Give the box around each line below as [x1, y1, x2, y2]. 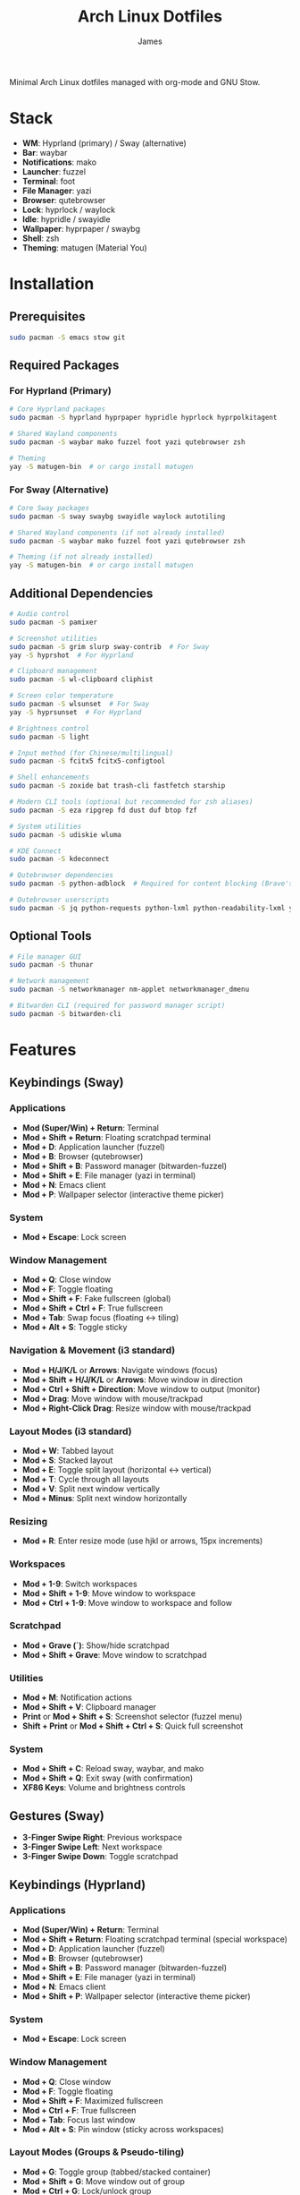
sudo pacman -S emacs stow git [9, 333, 126, 342]
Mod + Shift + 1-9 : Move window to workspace [21, 1587, 196, 1599]
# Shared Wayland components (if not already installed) [9, 528, 226, 537]
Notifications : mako [21, 157, 96, 167]
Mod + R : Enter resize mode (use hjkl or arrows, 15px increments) [21, 1535, 263, 1546]
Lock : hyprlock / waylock [21, 204, 116, 215]
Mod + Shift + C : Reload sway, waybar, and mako [21, 1764, 204, 1774]
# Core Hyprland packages [9, 405, 105, 414]
